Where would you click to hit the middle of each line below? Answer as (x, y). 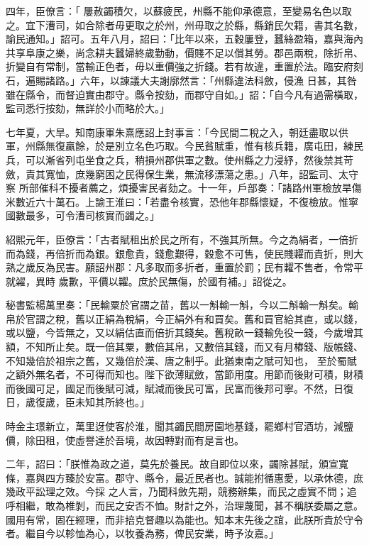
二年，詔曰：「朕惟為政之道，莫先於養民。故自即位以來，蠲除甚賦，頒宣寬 (177, 464)
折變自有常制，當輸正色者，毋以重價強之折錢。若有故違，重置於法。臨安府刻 (184, 66)
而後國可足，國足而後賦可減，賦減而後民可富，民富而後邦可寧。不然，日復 (180, 388)
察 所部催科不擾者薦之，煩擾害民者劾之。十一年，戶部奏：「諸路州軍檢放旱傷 (184, 188)
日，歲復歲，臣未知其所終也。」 (78, 402)
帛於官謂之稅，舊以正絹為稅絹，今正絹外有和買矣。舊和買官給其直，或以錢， (184, 318)
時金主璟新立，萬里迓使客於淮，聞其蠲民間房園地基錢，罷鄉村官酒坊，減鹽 (180, 426)
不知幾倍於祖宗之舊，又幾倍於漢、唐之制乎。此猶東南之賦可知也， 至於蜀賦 (181, 360)
